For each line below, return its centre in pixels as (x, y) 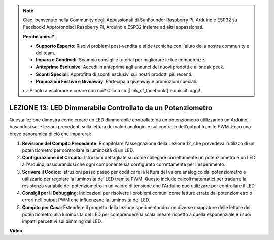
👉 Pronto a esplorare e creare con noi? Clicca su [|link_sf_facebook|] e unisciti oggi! (112, 90)
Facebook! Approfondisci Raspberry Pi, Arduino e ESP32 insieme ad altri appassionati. (113, 27)
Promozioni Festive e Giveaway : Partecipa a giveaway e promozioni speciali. (116, 81)
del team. (45, 53)
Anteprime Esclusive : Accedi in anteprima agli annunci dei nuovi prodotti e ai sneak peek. (130, 67)
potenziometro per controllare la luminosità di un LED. (78, 150)
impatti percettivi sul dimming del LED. (62, 221)
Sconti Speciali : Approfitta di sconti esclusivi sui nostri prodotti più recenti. (114, 74)
